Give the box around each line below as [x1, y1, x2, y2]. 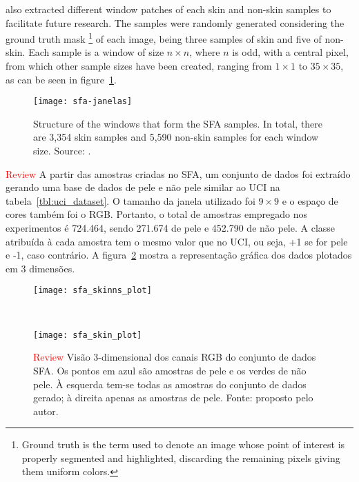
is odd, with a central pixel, [232, 45, 349, 59]
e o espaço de [282, 193, 338, 208]
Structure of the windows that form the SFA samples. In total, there [33, 116, 323, 130]
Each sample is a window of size [28, 45, 164, 59]
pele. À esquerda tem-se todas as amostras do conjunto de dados [33, 376, 307, 391]
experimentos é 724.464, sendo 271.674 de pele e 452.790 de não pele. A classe [6, 221, 336, 235]
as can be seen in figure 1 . [6, 72, 117, 86]
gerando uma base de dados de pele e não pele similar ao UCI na [6, 180, 280, 194]
